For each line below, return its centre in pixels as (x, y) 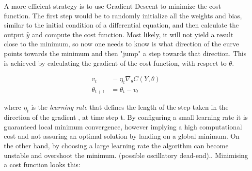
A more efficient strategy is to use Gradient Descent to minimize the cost (112, 6)
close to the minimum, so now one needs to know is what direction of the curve (122, 44)
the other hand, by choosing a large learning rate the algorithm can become (116, 146)
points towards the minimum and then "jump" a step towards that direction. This (125, 53)
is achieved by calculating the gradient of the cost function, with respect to (115, 63)
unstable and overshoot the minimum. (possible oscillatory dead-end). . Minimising (126, 155)
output (14, 34)
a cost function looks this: (42, 164)
